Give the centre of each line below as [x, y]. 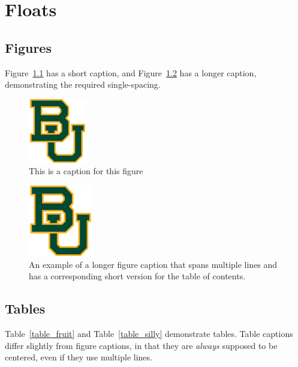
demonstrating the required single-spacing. [83, 84]
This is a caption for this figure [86, 171]
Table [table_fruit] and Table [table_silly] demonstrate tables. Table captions [149, 333]
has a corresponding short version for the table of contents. [137, 276]
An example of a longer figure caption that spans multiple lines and [153, 264]
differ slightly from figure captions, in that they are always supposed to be [141, 345]
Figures [28, 47]
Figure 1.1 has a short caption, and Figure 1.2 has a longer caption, [131, 72]
